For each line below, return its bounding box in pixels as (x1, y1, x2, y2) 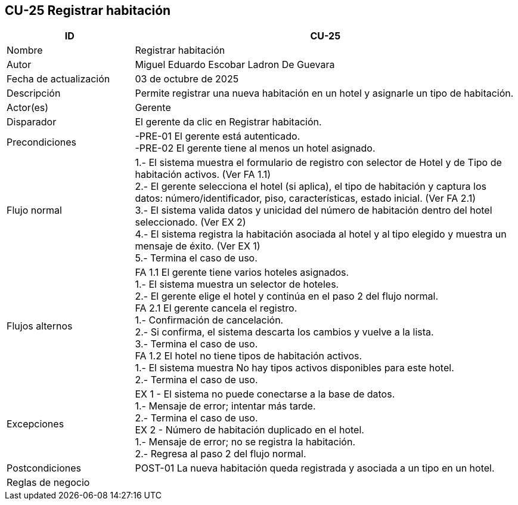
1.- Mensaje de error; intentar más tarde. (135, 400, 316, 412)
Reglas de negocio (7, 476, 90, 489)
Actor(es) (7, 101, 49, 114)
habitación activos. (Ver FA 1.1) (135, 168, 271, 181)
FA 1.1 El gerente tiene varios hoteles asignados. (135, 266, 349, 279)
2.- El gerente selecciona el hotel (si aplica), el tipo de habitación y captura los (135, 180, 486, 193)
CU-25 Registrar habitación (5, 3, 171, 18)
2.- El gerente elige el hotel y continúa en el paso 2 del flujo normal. (135, 290, 438, 303)
